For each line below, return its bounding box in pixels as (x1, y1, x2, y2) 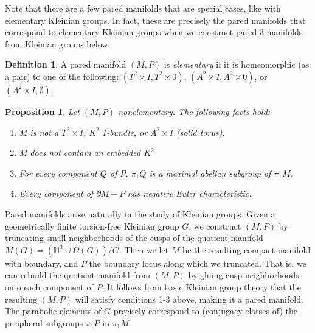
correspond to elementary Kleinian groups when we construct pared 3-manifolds (5, 26, 303, 38)
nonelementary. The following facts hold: (118, 105, 271, 117)
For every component (19, 166, 97, 179)
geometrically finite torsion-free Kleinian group (5, 219, 179, 232)
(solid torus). (176, 125, 225, 138)
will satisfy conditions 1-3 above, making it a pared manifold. (75, 292, 303, 305)
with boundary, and (5, 256, 78, 269)
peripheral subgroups (5, 316, 83, 329)
